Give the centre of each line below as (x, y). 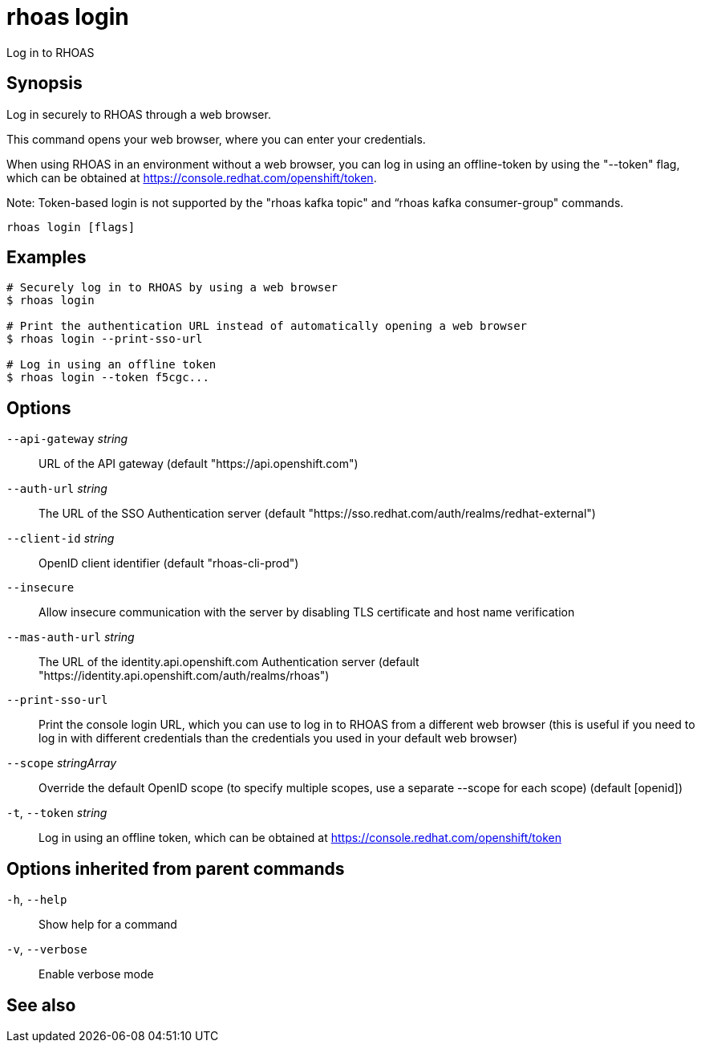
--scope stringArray (62, 763)
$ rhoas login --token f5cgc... (108, 378)
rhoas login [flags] (71, 227)
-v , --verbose (47, 949)
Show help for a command (108, 925)
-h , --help (37, 900)
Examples (47, 258)
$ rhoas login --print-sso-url (105, 339)
